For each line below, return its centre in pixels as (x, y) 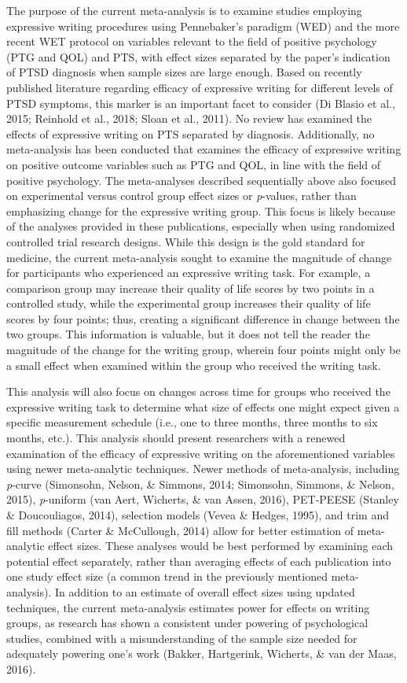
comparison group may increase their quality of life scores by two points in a (191, 288)
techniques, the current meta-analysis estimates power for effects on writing (188, 607)
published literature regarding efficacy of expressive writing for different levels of (200, 87)
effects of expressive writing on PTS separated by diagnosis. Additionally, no (191, 133)
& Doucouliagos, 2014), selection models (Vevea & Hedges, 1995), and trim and (198, 515)
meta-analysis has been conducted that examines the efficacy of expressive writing (204, 149)
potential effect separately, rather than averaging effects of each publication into (199, 561)
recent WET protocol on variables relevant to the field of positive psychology (192, 41)
